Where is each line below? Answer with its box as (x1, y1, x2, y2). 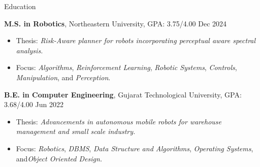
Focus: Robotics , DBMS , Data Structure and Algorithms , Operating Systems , (16, 143, 253, 153)
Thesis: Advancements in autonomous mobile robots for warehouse (16, 116, 221, 126)
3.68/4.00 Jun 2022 (4, 99, 63, 110)
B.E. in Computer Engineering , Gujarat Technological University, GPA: (4, 89, 242, 99)
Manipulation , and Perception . (16, 72, 111, 82)
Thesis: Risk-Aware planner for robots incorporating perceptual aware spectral (16, 35, 256, 46)
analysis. (16, 45, 43, 55)
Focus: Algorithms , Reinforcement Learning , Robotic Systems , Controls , (16, 62, 237, 73)
